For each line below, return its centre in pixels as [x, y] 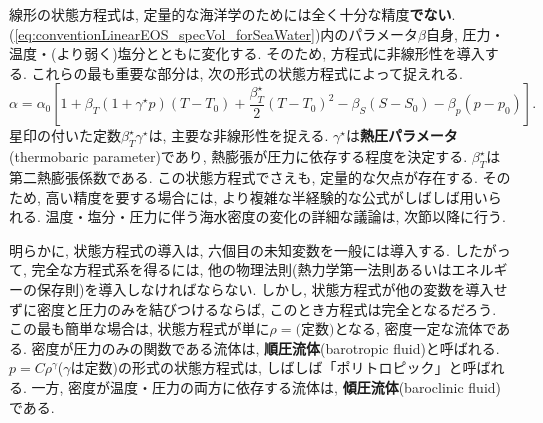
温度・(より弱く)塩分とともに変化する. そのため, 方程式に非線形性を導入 [247, 53]
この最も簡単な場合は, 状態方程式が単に [139, 328]
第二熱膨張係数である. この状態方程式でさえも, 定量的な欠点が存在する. [243, 176]
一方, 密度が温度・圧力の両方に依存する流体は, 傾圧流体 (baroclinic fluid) [266, 386]
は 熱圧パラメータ [402, 135]
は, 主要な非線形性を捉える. [238, 135]
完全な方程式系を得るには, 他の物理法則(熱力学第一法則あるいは [241, 269]
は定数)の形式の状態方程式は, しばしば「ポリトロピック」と [266, 367]
